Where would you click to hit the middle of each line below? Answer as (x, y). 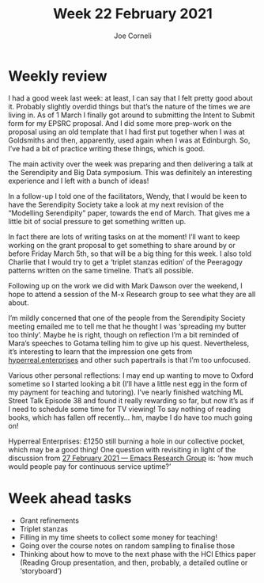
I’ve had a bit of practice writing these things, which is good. (107, 148)
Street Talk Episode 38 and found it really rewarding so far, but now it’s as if (131, 400)
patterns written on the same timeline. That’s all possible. (101, 270)
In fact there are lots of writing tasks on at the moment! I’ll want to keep (124, 236)
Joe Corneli (133, 36)
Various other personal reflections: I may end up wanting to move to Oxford (131, 375)
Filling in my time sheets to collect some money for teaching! (118, 537)
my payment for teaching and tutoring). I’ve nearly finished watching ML (126, 392)
